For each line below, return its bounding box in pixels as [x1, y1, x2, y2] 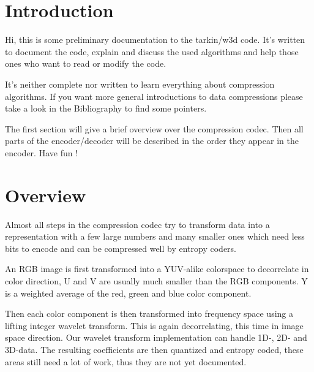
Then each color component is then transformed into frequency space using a [5, 307, 294, 320]
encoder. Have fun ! [5, 146, 78, 159]
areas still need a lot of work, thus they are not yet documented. [5, 355, 247, 368]
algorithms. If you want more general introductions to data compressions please [5, 89, 303, 102]
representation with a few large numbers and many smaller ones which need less [5, 230, 305, 243]
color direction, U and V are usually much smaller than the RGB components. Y [5, 274, 308, 287]
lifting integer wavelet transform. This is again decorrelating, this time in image [5, 319, 304, 332]
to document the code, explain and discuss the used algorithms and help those [5, 45, 299, 58]
